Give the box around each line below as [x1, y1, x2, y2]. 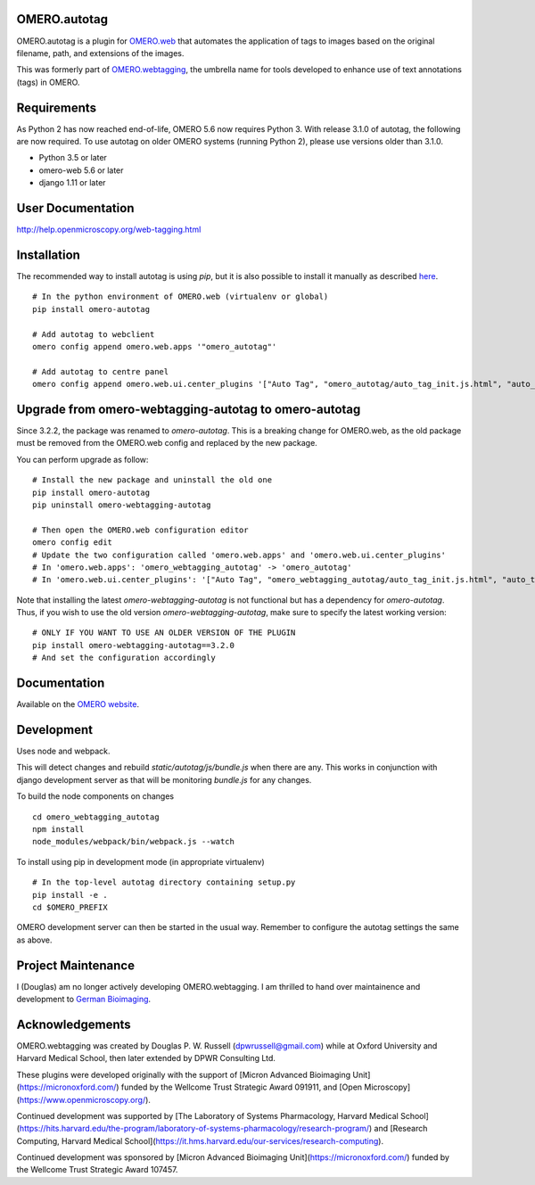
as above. [16, 934, 53, 945]
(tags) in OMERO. [16, 77, 80, 87]
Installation [16, 247, 80, 262]
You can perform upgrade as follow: [16, 454, 149, 465]
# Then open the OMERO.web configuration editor [32, 524, 249, 535]
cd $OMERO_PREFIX [32, 901, 108, 912]
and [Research [374, 1123, 428, 1134]
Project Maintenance [16, 958, 136, 973]
